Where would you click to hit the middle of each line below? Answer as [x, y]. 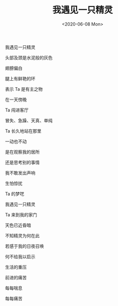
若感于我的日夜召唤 [25, 246]
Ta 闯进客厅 [17, 110]
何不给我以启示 [20, 256]
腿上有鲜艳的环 [20, 78]
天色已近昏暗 [18, 225]
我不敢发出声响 [20, 172]
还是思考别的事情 [22, 162]
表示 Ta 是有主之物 [24, 89]
